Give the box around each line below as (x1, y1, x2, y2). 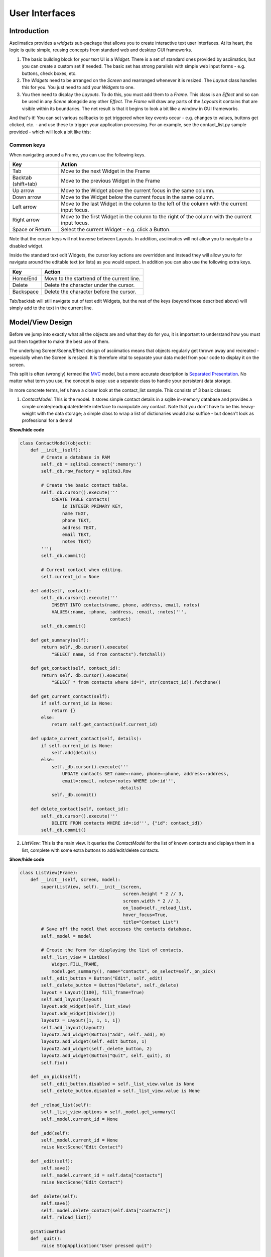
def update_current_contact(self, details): (30, 736, 142, 742)
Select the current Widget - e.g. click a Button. (61, 226, 171, 233)
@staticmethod (30, 1228, 65, 1234)
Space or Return (12, 226, 51, 233)
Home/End (12, 275, 38, 282)
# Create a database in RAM (41, 454, 110, 460)
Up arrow (12, 187, 35, 194)
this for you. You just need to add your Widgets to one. (22, 84, 135, 91)
